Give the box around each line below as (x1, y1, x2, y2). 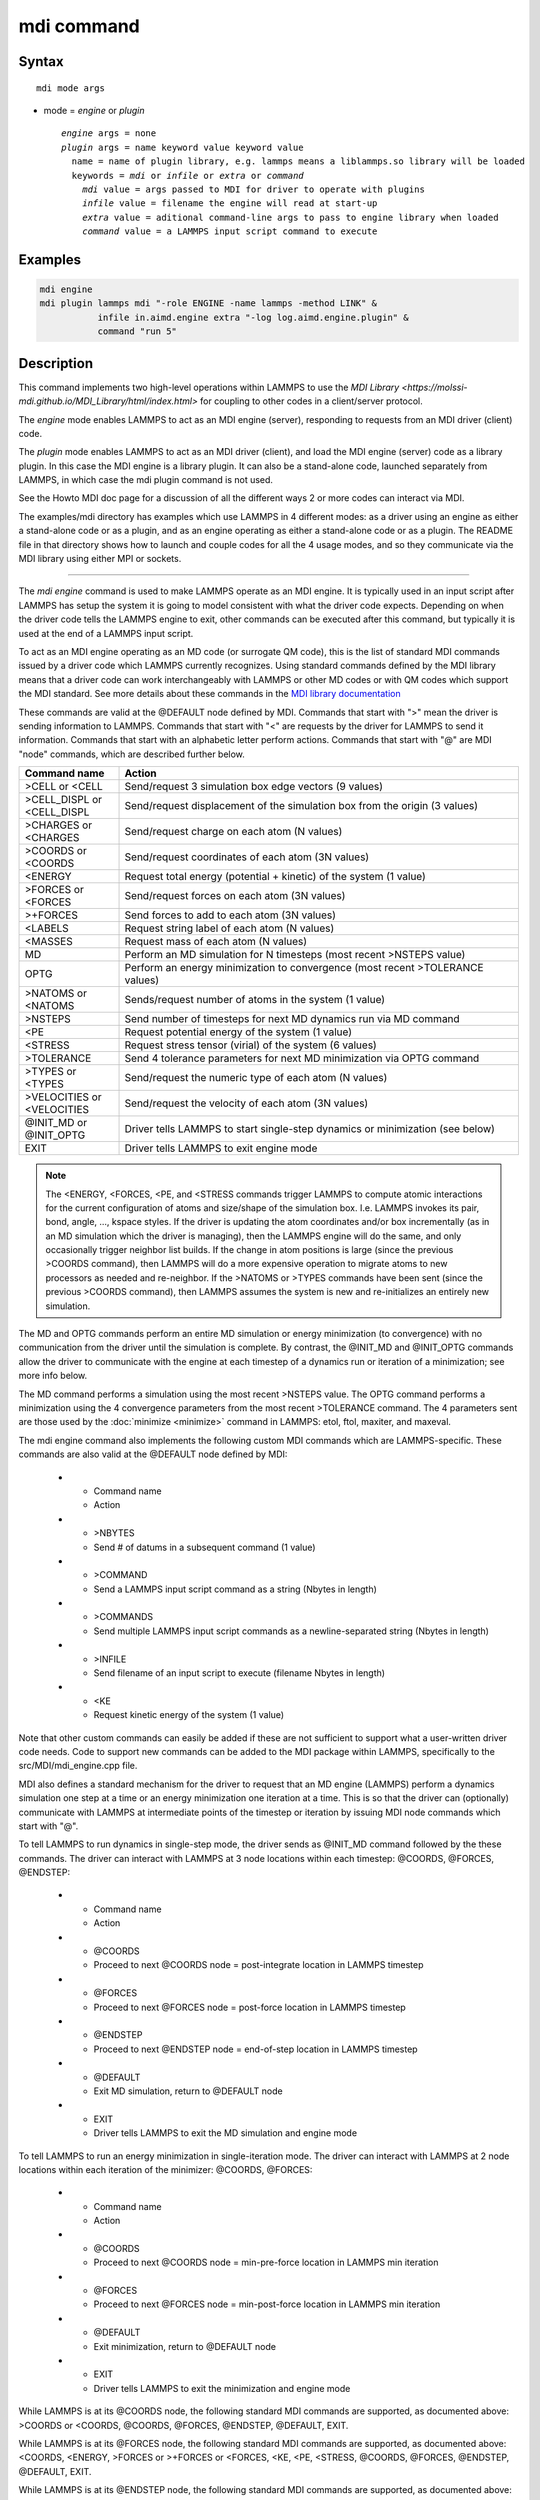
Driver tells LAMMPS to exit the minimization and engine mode (93, 2382, 351, 2394)
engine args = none (61, 128, 157, 139)
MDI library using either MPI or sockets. (18, 553, 182, 565)
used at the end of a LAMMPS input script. (18, 627, 194, 639)
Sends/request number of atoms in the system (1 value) (124, 993, 385, 1007)
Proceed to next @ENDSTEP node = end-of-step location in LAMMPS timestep (93, 2043, 419, 2055)
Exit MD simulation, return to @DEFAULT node (93, 2085, 284, 2097)
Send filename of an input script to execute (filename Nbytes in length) (93, 1667, 385, 1679)
